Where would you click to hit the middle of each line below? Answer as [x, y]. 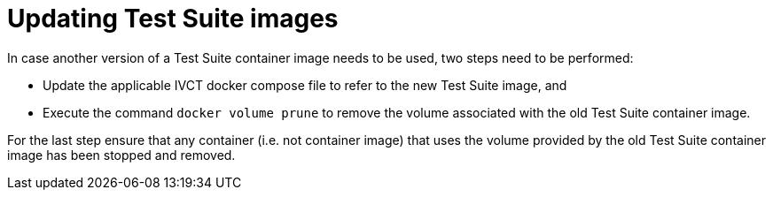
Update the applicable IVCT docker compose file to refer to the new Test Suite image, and [305, 85]
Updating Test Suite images [173, 19]
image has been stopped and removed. [121, 155]
